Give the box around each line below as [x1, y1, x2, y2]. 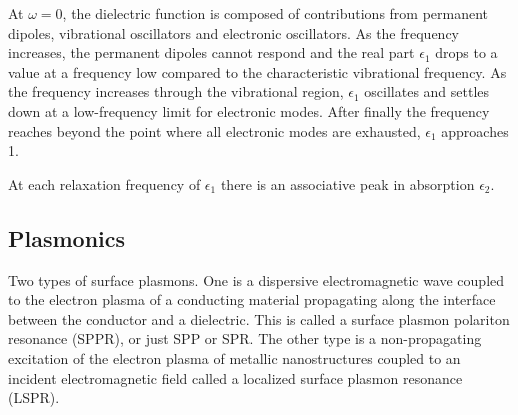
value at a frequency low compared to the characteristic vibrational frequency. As [8, 61, 507, 82]
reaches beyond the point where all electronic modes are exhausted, [8, 120, 421, 141]
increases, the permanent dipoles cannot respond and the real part [8, 42, 415, 63]
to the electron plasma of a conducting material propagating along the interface [8, 289, 496, 310]
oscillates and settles [364, 81, 490, 102]
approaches [441, 120, 509, 141]
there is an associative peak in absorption [220, 173, 475, 194]
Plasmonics [8, 222, 126, 253]
